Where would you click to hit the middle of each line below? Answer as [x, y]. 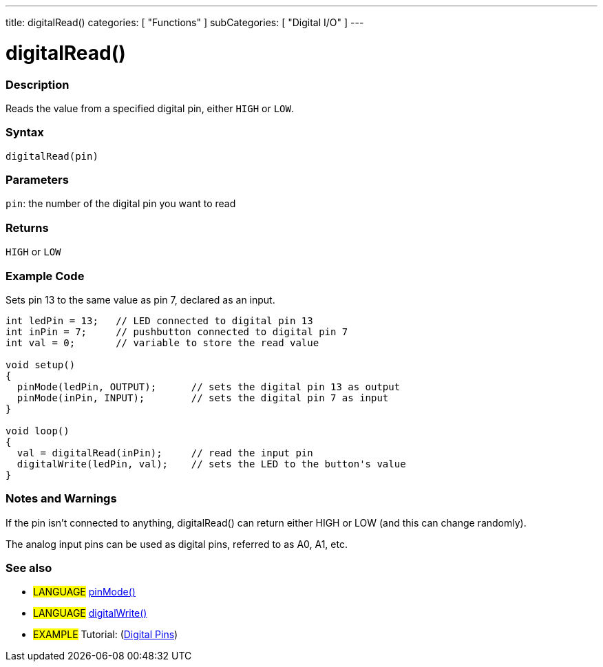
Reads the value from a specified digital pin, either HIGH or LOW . [150, 108]
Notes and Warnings [61, 499]
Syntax [25, 133]
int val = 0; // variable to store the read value [162, 342]
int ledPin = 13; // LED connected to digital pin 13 [159, 320]
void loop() [38, 431]
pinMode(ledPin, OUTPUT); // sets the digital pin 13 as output [209, 387]
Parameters [37, 180]
